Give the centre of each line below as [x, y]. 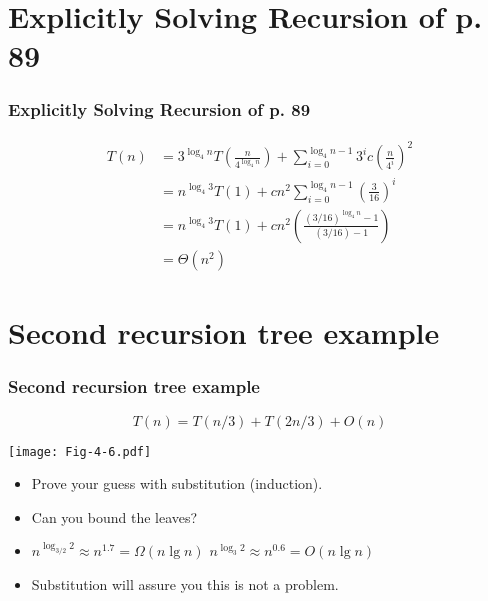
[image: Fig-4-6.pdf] [80, 451]
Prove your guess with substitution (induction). [177, 483]
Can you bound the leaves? [114, 516]
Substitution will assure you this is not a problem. [185, 583]
